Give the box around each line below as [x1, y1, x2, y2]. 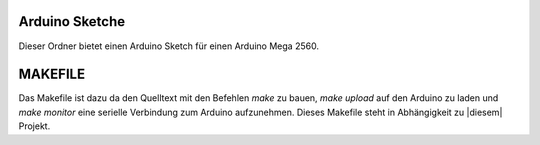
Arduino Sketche [18, 13, 126, 30]
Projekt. [18, 120, 51, 132]
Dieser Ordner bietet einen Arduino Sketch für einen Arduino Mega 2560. [18, 40, 320, 52]
